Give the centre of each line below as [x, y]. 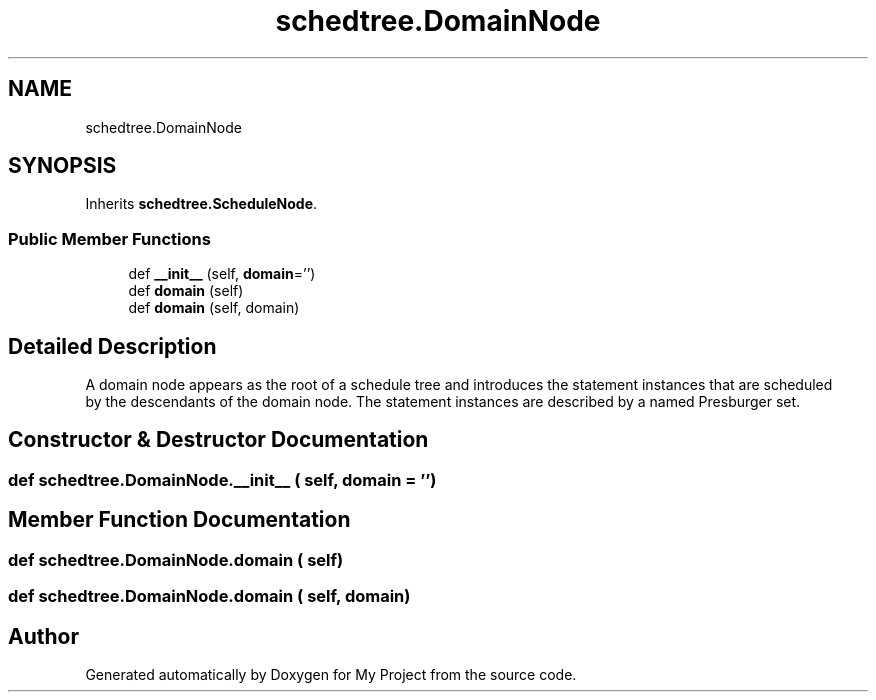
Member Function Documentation [179, 520]
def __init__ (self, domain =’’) [222, 274]
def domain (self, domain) [214, 308]
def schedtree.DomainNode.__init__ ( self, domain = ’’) [222, 479]
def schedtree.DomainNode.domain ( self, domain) [209, 596]
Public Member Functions [109, 238]
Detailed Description [112, 346]
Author [43, 636]
